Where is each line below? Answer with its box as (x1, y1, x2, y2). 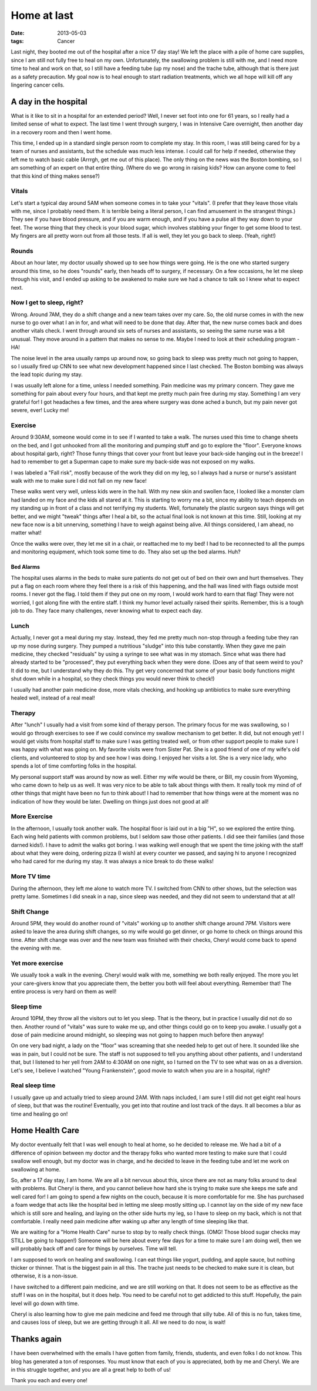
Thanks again (11, 1334, 62, 1344)
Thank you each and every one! (11, 1377, 88, 1384)
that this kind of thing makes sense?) (11, 172, 100, 180)
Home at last (11, 9, 73, 22)
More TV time (11, 872, 51, 881)
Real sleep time (11, 1081, 56, 1090)
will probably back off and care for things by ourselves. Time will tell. (11, 1245, 177, 1252)
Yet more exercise (11, 960, 64, 967)
